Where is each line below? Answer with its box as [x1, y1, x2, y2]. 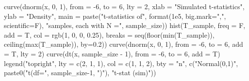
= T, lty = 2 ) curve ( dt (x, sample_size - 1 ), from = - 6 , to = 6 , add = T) [4, 48, 220, 58]
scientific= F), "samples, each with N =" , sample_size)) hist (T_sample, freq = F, [4, 20, 246, 30]
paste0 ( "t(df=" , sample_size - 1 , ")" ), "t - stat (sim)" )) [4, 67, 156, 78]
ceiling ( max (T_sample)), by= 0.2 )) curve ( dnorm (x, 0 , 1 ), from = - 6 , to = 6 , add [4, 39, 243, 49]
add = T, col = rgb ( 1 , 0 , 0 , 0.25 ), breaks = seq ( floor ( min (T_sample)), [4, 29, 215, 40]
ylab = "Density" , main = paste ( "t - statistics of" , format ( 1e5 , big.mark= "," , [4, 11, 226, 21]
